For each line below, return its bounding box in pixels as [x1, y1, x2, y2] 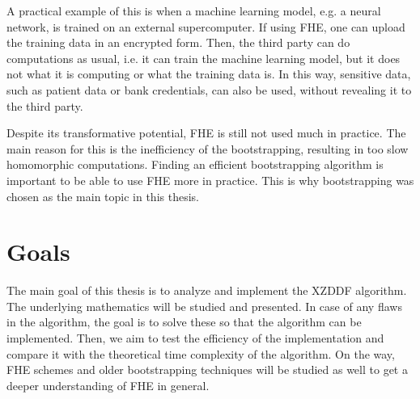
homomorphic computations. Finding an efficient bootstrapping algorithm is [6, 156, 384, 173]
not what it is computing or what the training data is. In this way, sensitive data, [6, 65, 411, 82]
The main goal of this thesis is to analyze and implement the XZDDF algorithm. [6, 282, 407, 299]
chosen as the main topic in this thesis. [6, 187, 199, 204]
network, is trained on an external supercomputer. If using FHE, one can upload [6, 18, 405, 35]
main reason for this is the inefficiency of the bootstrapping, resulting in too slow [6, 140, 409, 157]
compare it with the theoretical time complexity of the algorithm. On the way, [6, 345, 395, 362]
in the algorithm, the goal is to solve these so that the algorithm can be [6, 313, 362, 330]
